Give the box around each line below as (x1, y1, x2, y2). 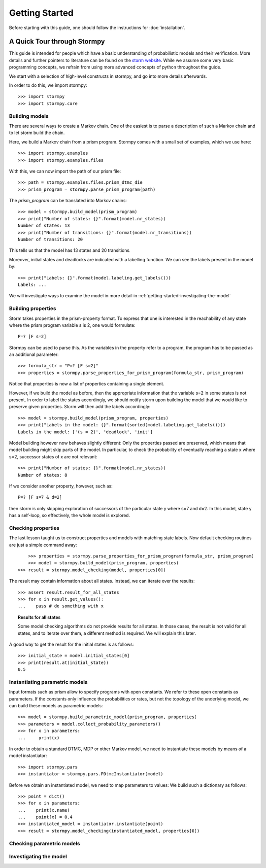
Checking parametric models (9, 840, 80, 847)
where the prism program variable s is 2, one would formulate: (9, 322, 135, 328)
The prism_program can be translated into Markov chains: (9, 198, 127, 204)
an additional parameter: (9, 351, 59, 357)
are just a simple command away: (9, 542, 77, 548)
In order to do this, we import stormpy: (9, 82, 87, 88)
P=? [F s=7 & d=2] (18, 494, 63, 500)
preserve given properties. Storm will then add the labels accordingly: (9, 404, 151, 410)
